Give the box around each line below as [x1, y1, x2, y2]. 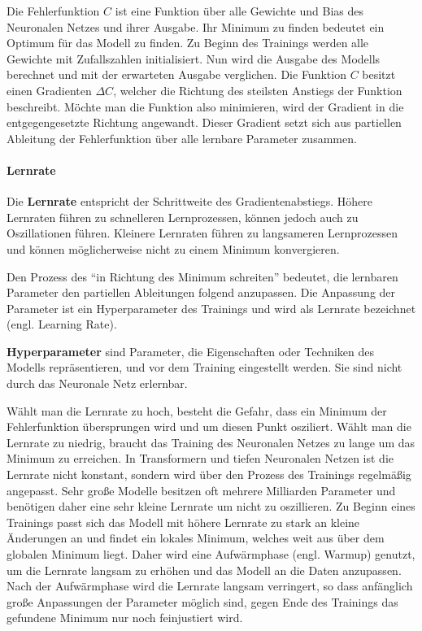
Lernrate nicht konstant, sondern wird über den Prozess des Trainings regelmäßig [7, 466, 411, 483]
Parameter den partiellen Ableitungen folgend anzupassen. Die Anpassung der [7, 284, 396, 301]
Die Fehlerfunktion [7, 2, 100, 19]
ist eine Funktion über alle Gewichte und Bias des [115, 2, 364, 19]
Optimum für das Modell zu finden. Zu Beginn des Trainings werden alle [7, 34, 369, 51]
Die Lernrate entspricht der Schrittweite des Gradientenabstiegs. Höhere [7, 193, 373, 210]
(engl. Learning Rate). [7, 315, 117, 333]
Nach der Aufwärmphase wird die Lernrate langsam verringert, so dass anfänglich [7, 577, 413, 594]
